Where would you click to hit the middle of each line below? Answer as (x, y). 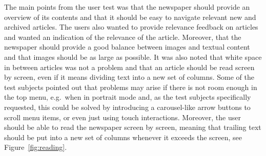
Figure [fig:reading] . (36, 147)
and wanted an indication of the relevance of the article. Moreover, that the (123, 37)
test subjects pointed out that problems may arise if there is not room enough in (131, 87)
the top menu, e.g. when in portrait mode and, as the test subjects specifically (128, 97)
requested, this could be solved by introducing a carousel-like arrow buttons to (127, 107)
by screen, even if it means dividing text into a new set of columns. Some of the (129, 77)
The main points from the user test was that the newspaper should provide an (127, 7)
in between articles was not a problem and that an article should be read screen (129, 67)
